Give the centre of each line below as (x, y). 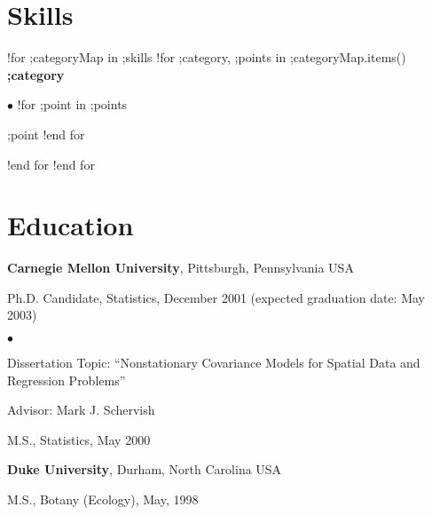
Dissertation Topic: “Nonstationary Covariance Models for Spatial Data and (214, 362)
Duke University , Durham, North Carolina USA (145, 469)
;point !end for (46, 134)
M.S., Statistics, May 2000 (79, 439)
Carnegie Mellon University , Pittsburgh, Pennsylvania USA (181, 268)
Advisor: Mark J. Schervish (81, 410)
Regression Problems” (67, 380)
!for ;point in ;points (72, 104)
